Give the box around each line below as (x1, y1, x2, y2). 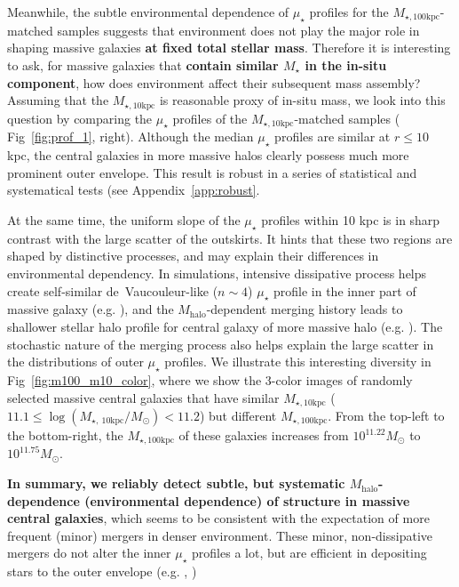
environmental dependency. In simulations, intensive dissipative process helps (7, 263, 427, 282)
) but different (199, 406, 277, 424)
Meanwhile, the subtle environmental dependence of (7, 3, 289, 20)
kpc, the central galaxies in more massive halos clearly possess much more (7, 146, 409, 165)
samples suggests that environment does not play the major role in (57, 20, 420, 39)
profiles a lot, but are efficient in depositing (192, 543, 427, 562)
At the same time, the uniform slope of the (7, 211, 241, 229)
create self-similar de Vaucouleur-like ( (7, 281, 218, 300)
